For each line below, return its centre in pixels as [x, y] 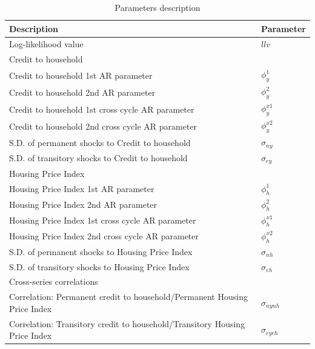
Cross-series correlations [54, 281]
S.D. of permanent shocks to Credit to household [100, 142]
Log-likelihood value [46, 44]
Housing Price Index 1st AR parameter [82, 189]
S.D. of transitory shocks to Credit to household [98, 158]
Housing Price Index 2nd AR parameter [83, 204]
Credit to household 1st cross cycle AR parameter [102, 109]
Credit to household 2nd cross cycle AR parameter [103, 126]
